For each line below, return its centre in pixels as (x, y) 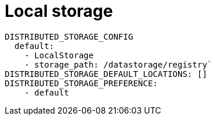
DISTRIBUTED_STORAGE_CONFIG (69, 36)
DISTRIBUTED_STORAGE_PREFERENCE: (81, 83)
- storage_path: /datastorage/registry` (118, 64)
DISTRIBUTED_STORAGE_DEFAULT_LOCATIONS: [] (106, 74)
